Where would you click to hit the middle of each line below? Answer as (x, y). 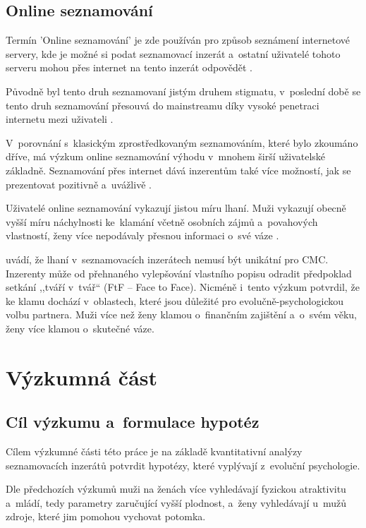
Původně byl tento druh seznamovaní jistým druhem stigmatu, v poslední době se (183, 91)
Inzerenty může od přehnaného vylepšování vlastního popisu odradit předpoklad (179, 273)
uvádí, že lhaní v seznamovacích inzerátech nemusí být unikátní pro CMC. (167, 259)
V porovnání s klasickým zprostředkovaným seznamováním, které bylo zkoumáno (182, 142)
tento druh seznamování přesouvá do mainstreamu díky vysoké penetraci (163, 105)
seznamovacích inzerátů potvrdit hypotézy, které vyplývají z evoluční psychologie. (183, 465)
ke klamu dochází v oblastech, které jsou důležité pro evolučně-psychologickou (175, 300)
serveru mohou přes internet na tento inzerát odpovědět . (129, 67)
